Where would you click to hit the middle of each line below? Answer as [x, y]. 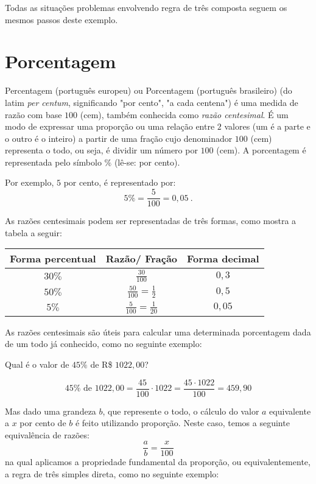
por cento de [43, 423]
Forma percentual [53, 259]
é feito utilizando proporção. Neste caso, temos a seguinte [182, 423]
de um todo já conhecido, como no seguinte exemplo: [104, 344]
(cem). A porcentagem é [261, 150]
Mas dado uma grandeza [51, 411]
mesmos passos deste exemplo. [61, 19]
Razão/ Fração [142, 259]
